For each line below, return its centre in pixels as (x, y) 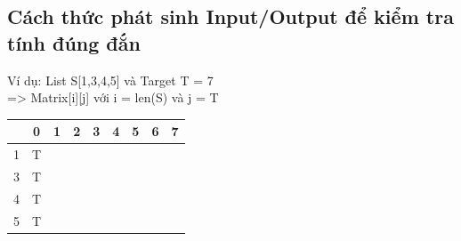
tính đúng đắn (74, 42)
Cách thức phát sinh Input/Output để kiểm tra (230, 16)
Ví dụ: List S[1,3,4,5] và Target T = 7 (110, 80)
